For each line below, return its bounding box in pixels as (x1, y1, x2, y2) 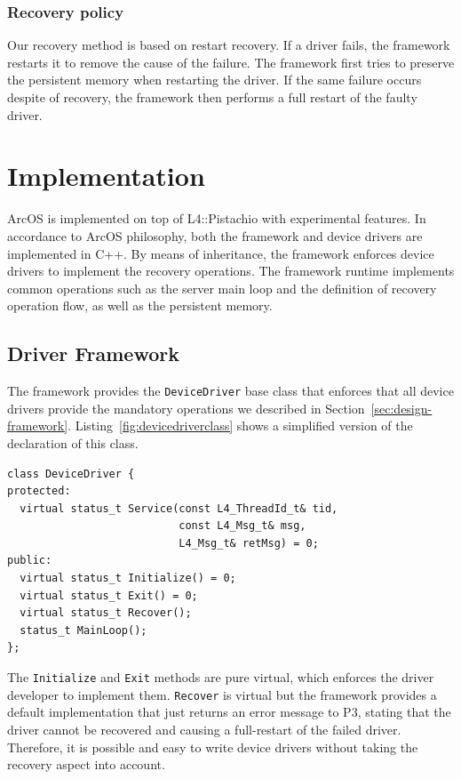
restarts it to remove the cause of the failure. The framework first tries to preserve (7, 52, 455, 71)
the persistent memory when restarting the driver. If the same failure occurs (7, 70, 422, 89)
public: (7, 554, 52, 567)
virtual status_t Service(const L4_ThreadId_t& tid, (20, 502, 338, 515)
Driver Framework (7, 340, 179, 367)
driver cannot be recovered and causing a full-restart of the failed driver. (7, 719, 401, 738)
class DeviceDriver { (7, 467, 135, 480)
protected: (7, 485, 71, 498)
